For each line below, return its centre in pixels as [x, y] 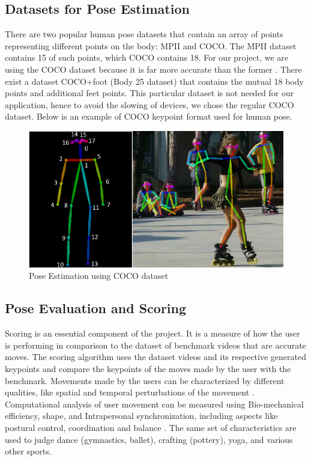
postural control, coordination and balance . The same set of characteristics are [151, 427]
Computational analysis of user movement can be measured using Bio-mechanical [155, 404]
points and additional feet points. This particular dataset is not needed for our [149, 93]
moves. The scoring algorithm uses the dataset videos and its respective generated [155, 357]
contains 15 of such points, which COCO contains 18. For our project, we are [146, 57]
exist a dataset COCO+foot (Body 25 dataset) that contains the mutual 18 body [154, 81]
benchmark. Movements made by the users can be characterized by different [145, 380]
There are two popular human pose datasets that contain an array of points [144, 34]
